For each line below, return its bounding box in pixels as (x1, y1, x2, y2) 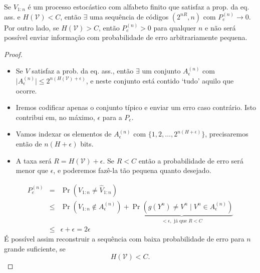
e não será (205, 22, 236, 32)
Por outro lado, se (4, 22, 59, 32)
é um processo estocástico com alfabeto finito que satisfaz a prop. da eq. (28, 1, 249, 11)
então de (16, 138, 42, 148)
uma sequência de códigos (89, 11, 169, 21)
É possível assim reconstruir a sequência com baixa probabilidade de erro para (4, 233, 244, 244)
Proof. (4, 48, 23, 59)
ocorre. (16, 85, 37, 95)
